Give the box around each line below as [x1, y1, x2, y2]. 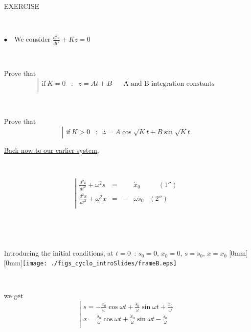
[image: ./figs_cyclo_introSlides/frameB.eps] [23, 260, 177, 267]
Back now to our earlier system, [4, 144, 99, 155]
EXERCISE [4, 1, 39, 11]
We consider [14, 34, 51, 44]
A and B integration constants [123, 80, 215, 88]
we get [4, 290, 23, 300]
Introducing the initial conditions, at [4, 248, 114, 258]
